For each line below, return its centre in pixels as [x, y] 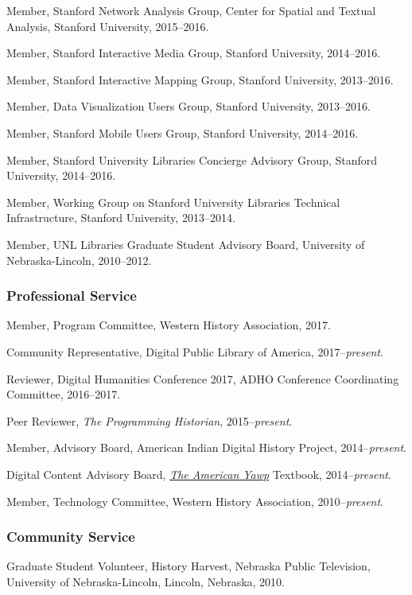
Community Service [71, 537]
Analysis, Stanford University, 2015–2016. [108, 26]
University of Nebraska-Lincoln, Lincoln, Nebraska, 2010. [146, 581]
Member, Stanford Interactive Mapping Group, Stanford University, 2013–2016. [200, 79]
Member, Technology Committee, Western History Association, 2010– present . [195, 501]
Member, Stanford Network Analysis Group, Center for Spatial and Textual [191, 10]
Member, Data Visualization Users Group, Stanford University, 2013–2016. [189, 106]
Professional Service [72, 296]
